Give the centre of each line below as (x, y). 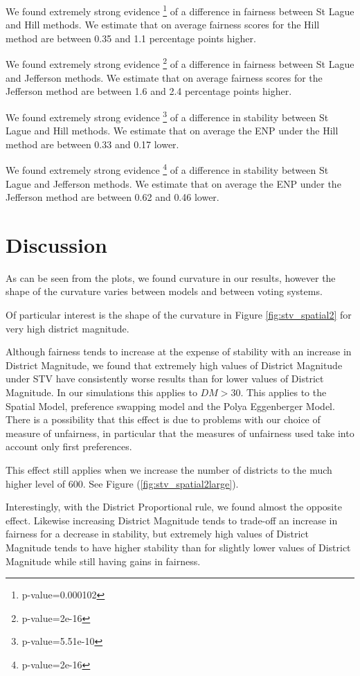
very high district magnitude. (67, 328)
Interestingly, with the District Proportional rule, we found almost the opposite (174, 507)
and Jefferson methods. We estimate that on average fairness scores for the (164, 77)
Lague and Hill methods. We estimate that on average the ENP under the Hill (172, 131)
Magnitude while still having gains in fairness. (103, 561)
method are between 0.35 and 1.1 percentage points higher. (131, 38)
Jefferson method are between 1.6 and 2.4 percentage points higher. (149, 91)
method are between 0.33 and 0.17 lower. (92, 144)
